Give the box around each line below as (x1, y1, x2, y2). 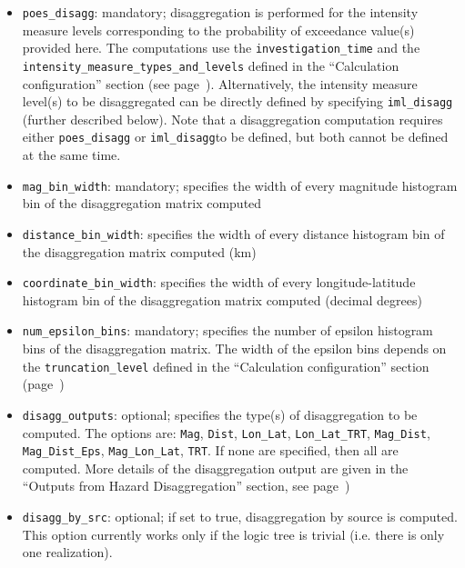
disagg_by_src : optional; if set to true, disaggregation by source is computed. (22, 507, 458, 526)
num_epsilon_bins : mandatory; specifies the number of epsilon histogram (22, 321, 433, 340)
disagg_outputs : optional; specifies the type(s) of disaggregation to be (22, 404, 418, 424)
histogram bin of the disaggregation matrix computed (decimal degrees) (22, 290, 422, 309)
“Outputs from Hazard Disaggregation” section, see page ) (22, 476, 350, 495)
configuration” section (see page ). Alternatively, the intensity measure (22, 74, 418, 93)
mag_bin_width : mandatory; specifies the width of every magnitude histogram (22, 175, 458, 194)
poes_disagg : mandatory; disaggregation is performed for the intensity (22, 3, 419, 21)
